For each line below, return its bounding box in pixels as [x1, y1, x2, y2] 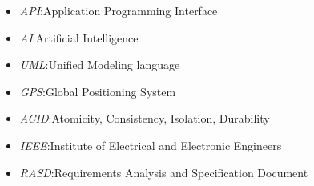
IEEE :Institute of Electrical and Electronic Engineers [19, 136, 282, 153]
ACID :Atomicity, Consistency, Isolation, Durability [19, 110, 270, 127]
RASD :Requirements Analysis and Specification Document [19, 164, 308, 180]
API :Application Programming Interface [19, 2, 218, 18]
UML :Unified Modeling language [19, 56, 180, 73]
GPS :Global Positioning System [19, 83, 176, 99]
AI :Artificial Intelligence [19, 29, 139, 46]
